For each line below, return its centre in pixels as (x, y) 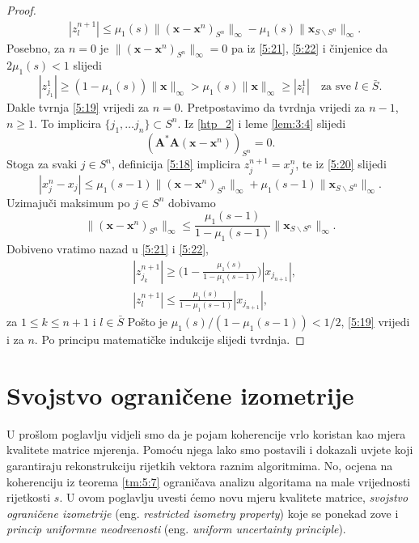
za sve (336, 87)
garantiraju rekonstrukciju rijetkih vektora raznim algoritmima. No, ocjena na (200, 466)
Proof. (21, 10)
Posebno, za (36, 47)
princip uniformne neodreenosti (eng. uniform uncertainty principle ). (176, 529)
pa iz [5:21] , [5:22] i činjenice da (309, 47)
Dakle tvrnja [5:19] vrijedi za (78, 107)
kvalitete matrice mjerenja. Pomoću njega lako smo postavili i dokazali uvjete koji (210, 450)
